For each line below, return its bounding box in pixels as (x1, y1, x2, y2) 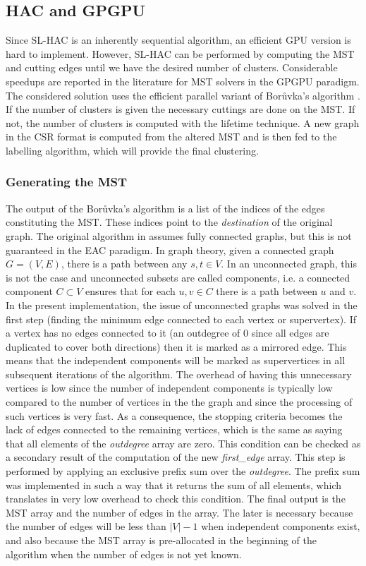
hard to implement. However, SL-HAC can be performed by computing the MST (6, 46, 355, 61)
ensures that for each (85, 284, 176, 299)
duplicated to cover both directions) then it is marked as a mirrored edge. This (6, 339, 347, 354)
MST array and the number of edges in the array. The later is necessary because (6, 505, 353, 519)
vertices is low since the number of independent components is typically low (6, 380, 333, 395)
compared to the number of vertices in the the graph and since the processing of (6, 395, 353, 409)
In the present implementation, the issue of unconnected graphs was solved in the (6, 297, 358, 312)
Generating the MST (6, 173, 128, 191)
